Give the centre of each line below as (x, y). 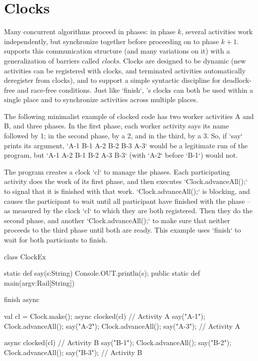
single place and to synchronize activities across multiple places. (101, 99)
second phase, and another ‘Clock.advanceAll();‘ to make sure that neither (117, 220)
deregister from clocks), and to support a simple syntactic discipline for (112, 80)
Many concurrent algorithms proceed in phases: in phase (90, 31)
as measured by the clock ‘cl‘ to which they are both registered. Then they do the (128, 211)
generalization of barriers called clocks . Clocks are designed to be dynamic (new (125, 60)
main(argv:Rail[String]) (39, 282)
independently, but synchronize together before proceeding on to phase (112, 41)
